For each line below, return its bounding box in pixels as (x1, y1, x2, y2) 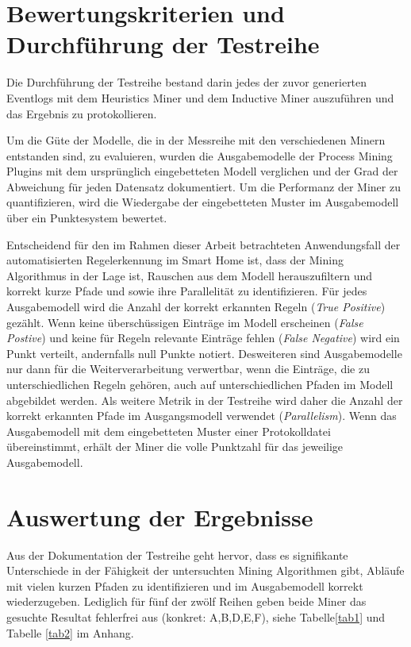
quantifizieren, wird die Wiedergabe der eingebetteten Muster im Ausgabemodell (6, 194, 399, 210)
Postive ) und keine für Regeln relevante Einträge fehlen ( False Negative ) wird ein (6, 329, 400, 346)
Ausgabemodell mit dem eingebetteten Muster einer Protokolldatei (6, 422, 331, 439)
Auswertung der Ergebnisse (6, 500, 313, 533)
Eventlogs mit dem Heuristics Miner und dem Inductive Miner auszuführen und (6, 89, 394, 106)
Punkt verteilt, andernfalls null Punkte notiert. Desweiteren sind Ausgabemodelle (6, 345, 402, 361)
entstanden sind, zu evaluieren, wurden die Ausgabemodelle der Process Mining (6, 147, 393, 164)
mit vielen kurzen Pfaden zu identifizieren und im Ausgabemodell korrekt (6, 577, 363, 594)
